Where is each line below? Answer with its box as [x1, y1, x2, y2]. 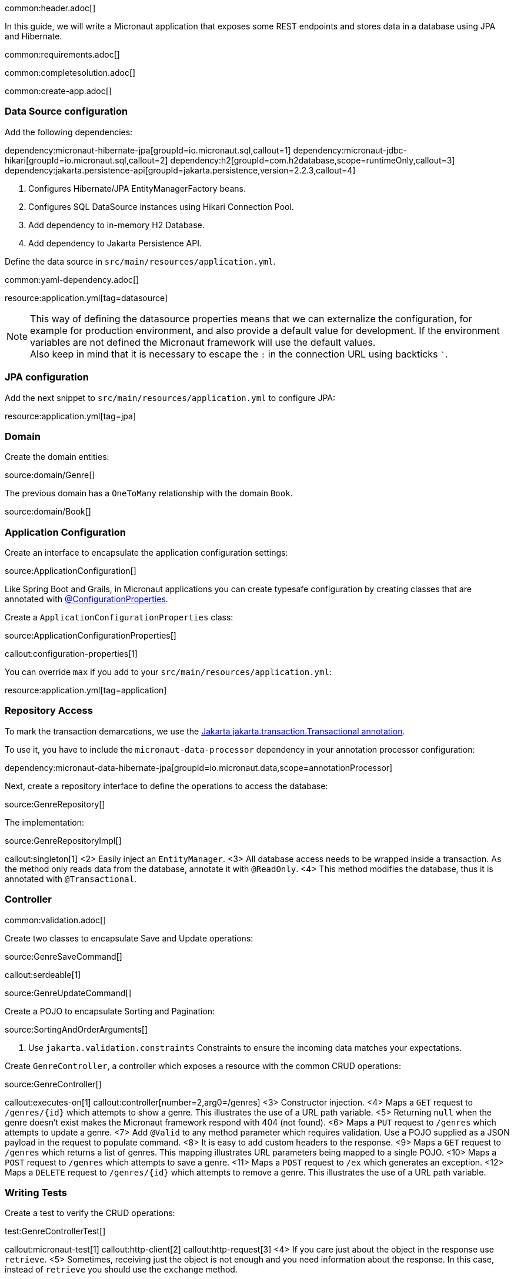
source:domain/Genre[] [5, 470, 95, 480]
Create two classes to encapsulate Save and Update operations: [5, 933, 253, 943]
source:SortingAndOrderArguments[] [5, 1024, 148, 1034]
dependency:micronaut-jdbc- [293, 145, 407, 155]
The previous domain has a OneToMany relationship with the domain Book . [5, 488, 293, 499]
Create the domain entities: [5, 452, 109, 462]
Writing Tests [5, 1186, 67, 1198]
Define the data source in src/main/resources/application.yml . [5, 256, 276, 266]
